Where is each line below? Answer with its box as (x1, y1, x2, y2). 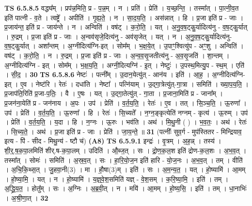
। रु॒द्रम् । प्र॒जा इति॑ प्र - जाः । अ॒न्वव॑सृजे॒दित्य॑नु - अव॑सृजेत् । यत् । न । (4, 31, 183, 41)
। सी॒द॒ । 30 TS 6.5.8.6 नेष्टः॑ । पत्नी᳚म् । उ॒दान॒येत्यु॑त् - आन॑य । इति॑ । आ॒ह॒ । (4, 69, 210, 79)
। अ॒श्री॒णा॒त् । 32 (4, 192, 48, 203)
